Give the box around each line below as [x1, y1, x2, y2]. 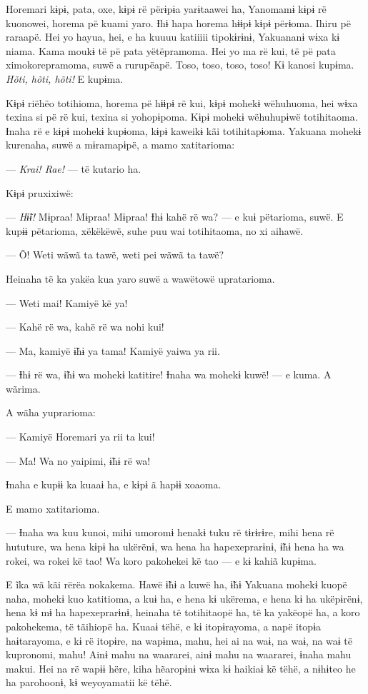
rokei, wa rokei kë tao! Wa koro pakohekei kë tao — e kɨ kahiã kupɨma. [6, 553, 317, 568]
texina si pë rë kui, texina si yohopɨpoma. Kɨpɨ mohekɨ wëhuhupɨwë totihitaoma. [6, 109, 358, 124]
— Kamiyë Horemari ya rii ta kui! [6, 429, 155, 444]
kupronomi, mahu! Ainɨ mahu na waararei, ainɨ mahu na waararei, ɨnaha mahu [6, 647, 352, 662]
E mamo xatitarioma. [6, 501, 100, 516]
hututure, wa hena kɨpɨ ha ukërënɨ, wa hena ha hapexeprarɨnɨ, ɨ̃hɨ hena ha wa [6, 539, 344, 554]
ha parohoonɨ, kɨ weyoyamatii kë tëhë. [6, 675, 172, 690]
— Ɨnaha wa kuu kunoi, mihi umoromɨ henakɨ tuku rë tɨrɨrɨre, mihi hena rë [6, 525, 334, 540]
